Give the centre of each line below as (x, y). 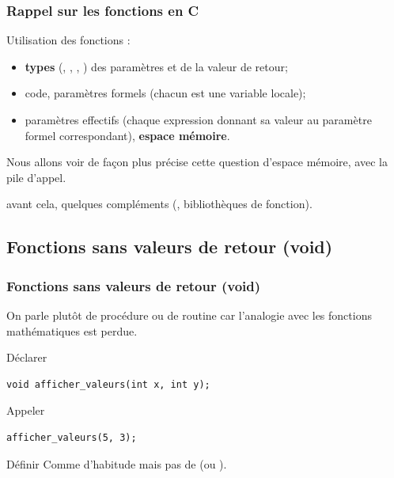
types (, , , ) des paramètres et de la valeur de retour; (156, 66)
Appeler (26, 410)
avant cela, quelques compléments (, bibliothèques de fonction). (159, 204)
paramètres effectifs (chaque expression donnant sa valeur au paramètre (198, 119)
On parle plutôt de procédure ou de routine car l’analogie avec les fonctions (189, 315)
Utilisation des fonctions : (68, 40)
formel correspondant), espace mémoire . (127, 135)
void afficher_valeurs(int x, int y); (108, 384)
